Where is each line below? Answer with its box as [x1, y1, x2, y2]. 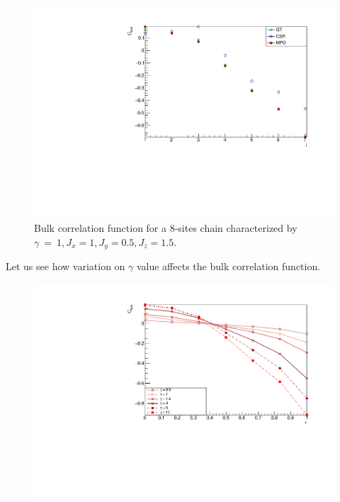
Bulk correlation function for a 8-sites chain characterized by [34, 221, 297, 235]
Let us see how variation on [6, 259, 125, 274]
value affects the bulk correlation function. [136, 259, 321, 274]
